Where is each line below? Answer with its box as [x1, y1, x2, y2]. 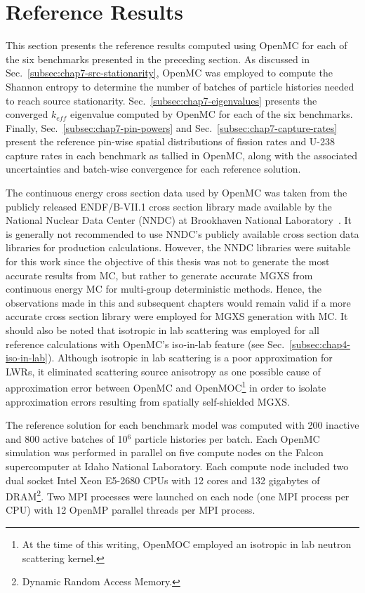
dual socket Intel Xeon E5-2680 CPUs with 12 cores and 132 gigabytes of [6, 472, 320, 487]
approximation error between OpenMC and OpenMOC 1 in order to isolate [6, 378, 326, 395]
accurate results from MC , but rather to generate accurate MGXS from [6, 267, 313, 282]
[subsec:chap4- [289, 336, 350, 351]
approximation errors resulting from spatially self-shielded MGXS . [6, 394, 290, 408]
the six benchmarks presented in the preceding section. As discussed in [6, 51, 310, 66]
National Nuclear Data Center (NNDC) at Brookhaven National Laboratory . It [6, 213, 352, 227]
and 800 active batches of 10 [6, 431, 128, 446]
